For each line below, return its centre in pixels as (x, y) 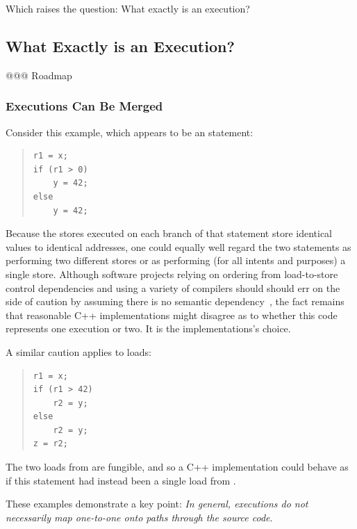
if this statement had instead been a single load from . (121, 480)
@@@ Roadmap (39, 75)
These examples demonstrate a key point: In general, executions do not (157, 504)
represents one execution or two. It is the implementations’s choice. (148, 328)
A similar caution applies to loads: (78, 351)
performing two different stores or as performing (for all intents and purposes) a (176, 260)
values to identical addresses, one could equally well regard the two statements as (178, 246)
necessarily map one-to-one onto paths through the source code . (139, 517)
